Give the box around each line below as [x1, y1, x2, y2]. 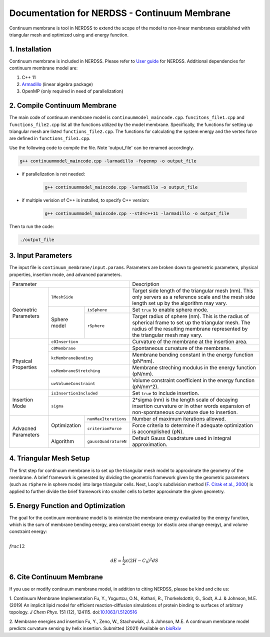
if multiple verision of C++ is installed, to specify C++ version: [21, 197, 149, 203]
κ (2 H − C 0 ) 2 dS [125, 556, 158, 564]
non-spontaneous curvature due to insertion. [132, 409, 238, 416]
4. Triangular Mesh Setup [9, 454, 90, 462]
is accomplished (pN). [132, 428, 184, 435]
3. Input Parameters [9, 251, 72, 260]
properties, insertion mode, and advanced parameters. [9, 271, 122, 277]
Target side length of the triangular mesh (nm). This [132, 287, 253, 294]
